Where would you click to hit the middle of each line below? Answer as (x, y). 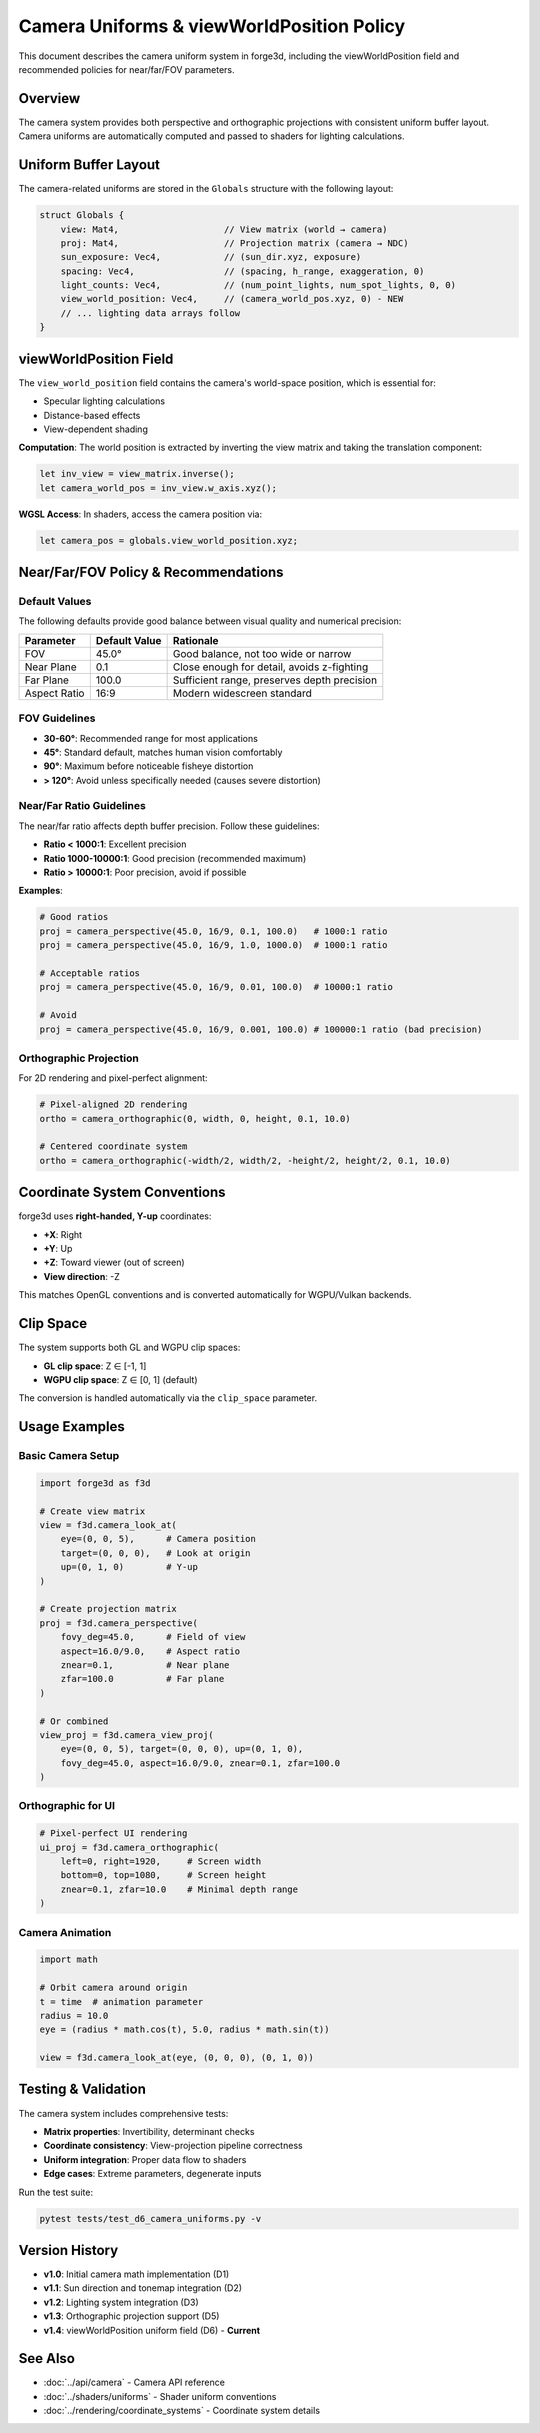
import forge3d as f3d (95, 1483)
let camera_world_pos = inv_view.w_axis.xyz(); (158, 488)
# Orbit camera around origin (113, 1988)
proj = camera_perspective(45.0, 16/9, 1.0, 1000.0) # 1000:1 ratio (213, 945)
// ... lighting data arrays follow (150, 313)
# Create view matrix (92, 1511)
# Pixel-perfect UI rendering (113, 1833)
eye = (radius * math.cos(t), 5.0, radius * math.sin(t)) (184, 2029)
